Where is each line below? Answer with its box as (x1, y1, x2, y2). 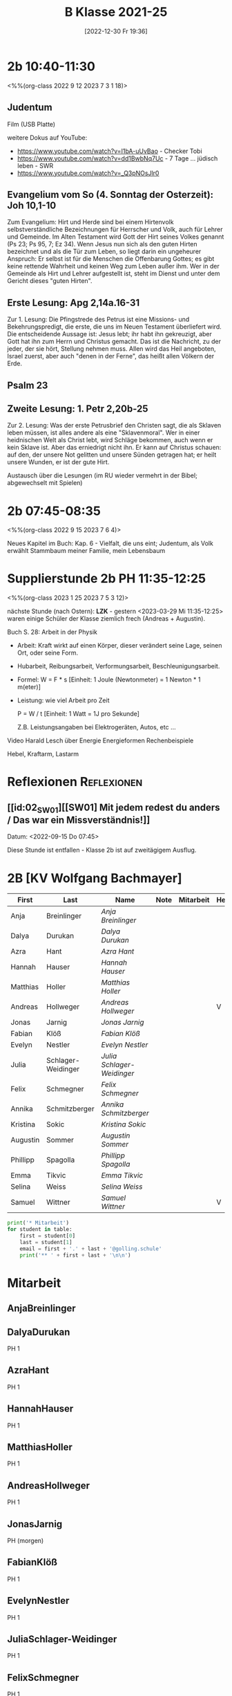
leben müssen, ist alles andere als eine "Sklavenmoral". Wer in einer (7, 428, 200, 437)
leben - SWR (17, 161, 54, 170)
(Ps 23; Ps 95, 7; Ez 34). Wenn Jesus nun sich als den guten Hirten (7, 240, 198, 248)
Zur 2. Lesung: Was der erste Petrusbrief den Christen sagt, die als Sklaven (7, 421, 222, 430)
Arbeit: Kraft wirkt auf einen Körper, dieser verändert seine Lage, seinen (17, 641, 222, 650)
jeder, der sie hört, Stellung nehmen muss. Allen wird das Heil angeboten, (7, 345, 216, 353)
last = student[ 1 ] (19, 1239, 72, 1246)
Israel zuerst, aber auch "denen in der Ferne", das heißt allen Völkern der (7, 352, 215, 361)
